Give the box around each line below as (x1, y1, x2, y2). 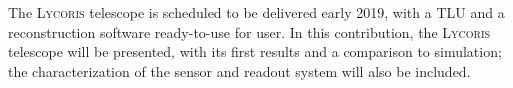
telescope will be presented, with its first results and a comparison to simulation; (8, 41, 502, 62)
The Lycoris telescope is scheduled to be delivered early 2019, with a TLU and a (8, 2, 505, 22)
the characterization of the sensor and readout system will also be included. (8, 60, 471, 81)
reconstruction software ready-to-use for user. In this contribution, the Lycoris (8, 21, 491, 42)
